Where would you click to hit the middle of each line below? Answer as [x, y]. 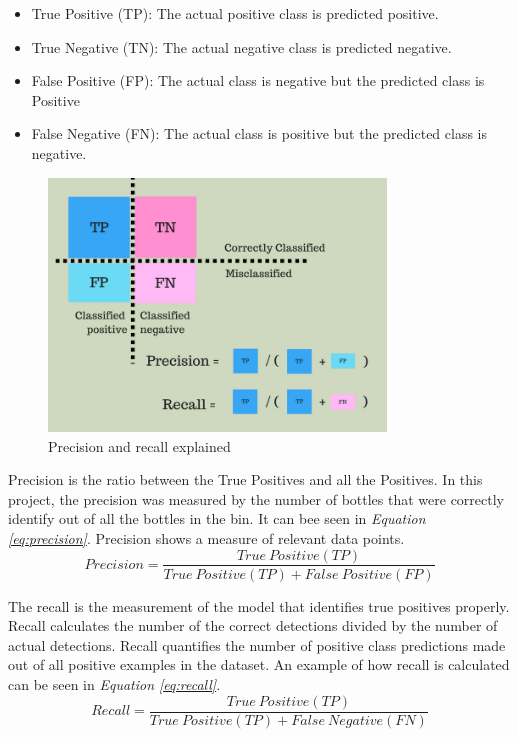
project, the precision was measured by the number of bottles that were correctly [256, 498]
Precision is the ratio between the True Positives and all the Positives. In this [245, 479]
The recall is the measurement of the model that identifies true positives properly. [259, 605]
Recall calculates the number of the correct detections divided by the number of [253, 625]
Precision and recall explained [139, 445]
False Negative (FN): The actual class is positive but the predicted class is [259, 133]
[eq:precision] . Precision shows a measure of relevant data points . [206, 537]
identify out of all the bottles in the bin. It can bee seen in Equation [217, 518]
